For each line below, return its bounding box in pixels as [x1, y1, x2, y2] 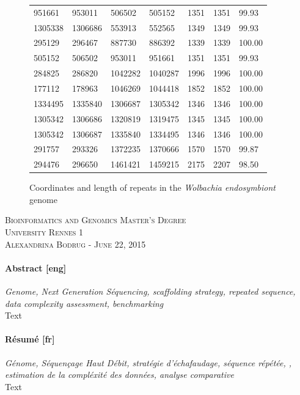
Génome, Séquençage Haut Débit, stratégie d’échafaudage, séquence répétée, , [5, 356, 292, 369]
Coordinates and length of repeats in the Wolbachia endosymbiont [29, 181, 276, 194]
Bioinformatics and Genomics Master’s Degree [5, 213, 186, 226]
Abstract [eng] [5, 261, 67, 274]
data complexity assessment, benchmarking [5, 297, 164, 309]
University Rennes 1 [5, 226, 83, 238]
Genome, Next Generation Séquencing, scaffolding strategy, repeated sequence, [5, 285, 296, 298]
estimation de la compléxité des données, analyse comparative [5, 368, 234, 381]
